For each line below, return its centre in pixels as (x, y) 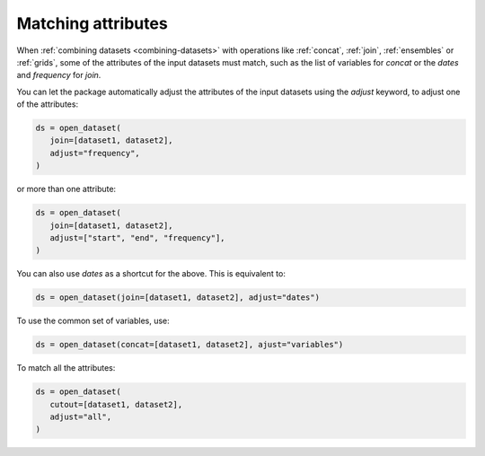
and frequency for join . (59, 75)
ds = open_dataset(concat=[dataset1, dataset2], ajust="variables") (190, 345)
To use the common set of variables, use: (93, 321)
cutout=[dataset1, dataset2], (116, 404)
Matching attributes (92, 23)
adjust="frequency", (95, 153)
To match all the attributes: (66, 368)
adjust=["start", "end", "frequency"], (137, 238)
